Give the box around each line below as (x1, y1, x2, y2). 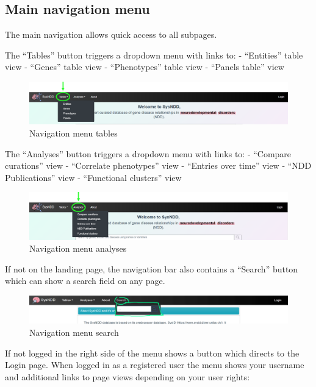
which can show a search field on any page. (5, 274, 165, 287)
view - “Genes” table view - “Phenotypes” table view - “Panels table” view (5, 60, 284, 73)
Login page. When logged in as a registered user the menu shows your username (5, 358, 304, 371)
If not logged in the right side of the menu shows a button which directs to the (5, 346, 300, 359)
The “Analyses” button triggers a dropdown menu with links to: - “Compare (5, 147, 292, 160)
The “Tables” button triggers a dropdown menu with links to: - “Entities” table (5, 48, 303, 61)
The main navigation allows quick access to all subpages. (5, 28, 217, 41)
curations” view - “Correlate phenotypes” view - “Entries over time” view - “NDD (5, 159, 312, 172)
